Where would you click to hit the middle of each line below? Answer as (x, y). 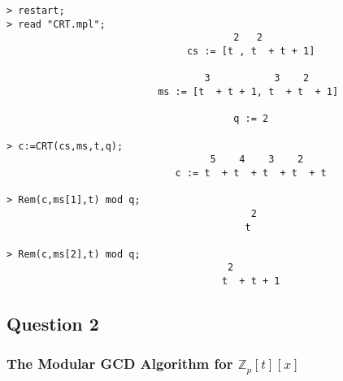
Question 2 (53, 324)
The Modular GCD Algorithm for (120, 364)
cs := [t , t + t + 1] (251, 51)
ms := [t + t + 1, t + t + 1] (248, 91)
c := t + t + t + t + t (251, 173)
